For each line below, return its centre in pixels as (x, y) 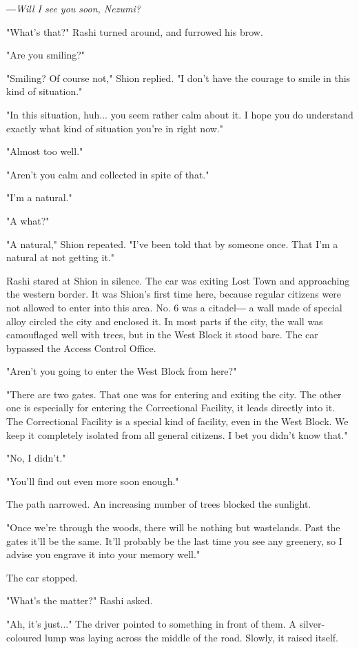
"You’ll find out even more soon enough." (93, 481)
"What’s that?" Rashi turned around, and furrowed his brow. (135, 31)
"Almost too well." (45, 151)
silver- (312, 624)
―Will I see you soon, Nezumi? (73, 8)
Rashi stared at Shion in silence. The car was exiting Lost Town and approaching (178, 280)
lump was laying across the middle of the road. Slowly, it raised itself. (192, 637)
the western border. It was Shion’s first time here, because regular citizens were (174, 294)
